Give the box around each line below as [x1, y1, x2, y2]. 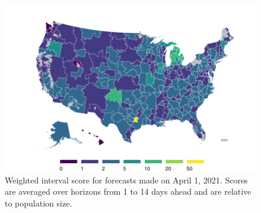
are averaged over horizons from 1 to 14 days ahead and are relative [5, 185, 252, 198]
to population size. [5, 197, 72, 209]
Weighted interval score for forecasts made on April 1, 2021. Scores [5, 173, 248, 186]
